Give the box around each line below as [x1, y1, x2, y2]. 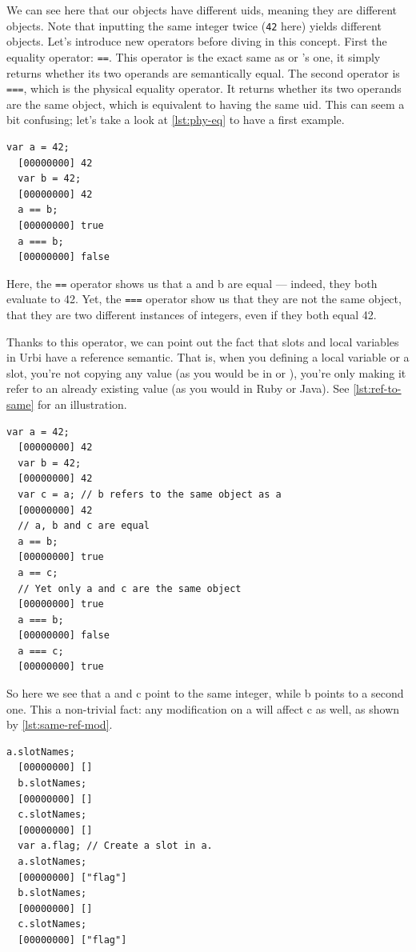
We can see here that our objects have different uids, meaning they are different [6, 2, 398, 18]
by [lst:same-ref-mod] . [6, 716, 113, 733]
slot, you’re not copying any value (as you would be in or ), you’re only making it [6, 364, 406, 381]
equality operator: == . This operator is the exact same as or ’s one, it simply [6, 48, 381, 65]
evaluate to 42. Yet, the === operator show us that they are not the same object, [6, 290, 402, 307]
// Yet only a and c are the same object [18, 582, 242, 594]
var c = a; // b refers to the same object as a [18, 488, 282, 500]
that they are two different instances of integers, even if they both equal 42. [6, 306, 377, 322]
